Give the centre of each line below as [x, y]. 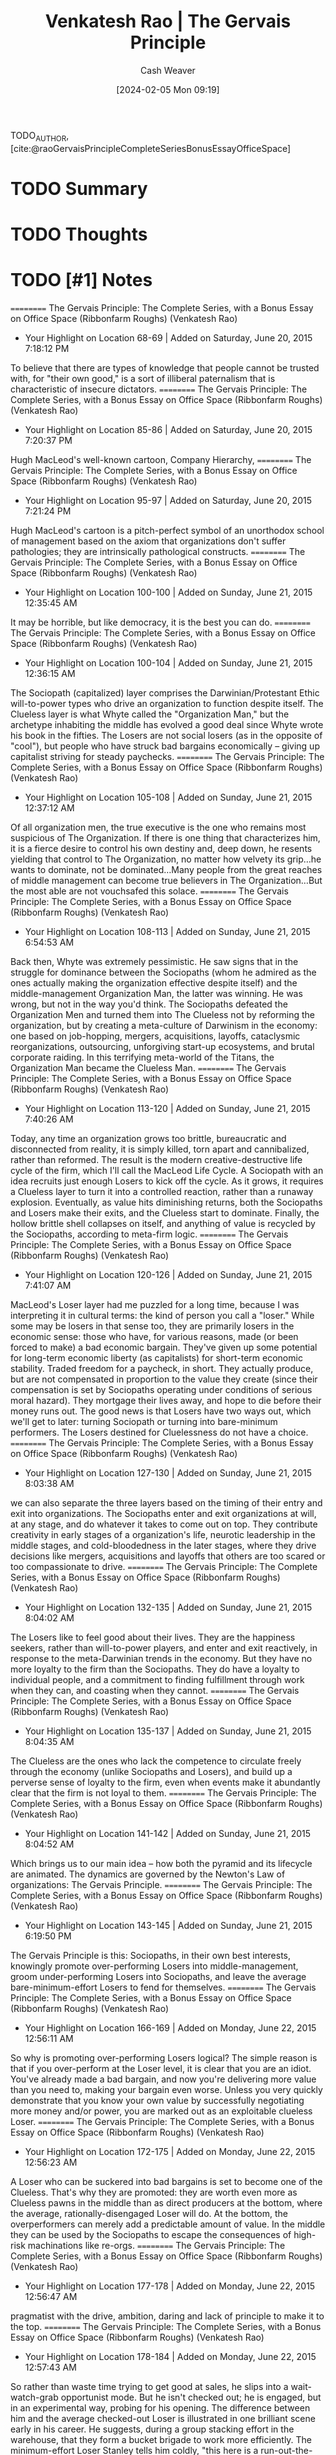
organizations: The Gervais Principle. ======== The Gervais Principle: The [161, 1885]
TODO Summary [79, 188]
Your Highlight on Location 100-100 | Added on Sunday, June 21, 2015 [168, 592]
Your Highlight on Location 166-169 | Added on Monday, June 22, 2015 [170, 2028]
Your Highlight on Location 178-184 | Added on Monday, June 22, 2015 [170, 2357]
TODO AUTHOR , [40, 136]
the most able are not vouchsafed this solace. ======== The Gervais [149, 891]
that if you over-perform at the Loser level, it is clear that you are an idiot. [161, 2069]
